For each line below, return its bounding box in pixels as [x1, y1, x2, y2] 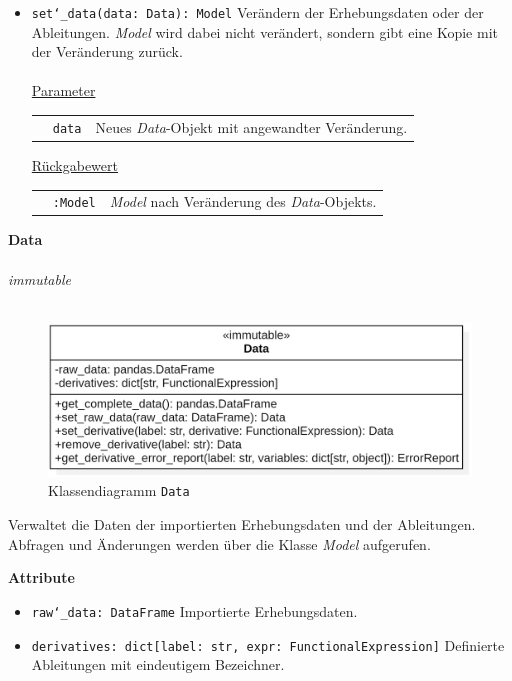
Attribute [8, 567, 75, 588]
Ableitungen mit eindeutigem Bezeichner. [31, 654, 285, 675]
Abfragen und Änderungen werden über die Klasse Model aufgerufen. [8, 533, 431, 554]
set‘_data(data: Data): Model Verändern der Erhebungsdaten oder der [31, 2, 484, 22]
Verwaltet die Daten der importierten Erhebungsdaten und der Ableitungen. [8, 514, 476, 535]
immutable [8, 268, 71, 289]
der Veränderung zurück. [31, 41, 183, 62]
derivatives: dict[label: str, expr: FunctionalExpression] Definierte [31, 634, 505, 655]
